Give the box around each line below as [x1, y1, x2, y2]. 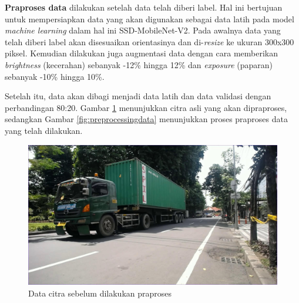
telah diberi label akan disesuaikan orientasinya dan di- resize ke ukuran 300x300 [5, 35, 294, 48]
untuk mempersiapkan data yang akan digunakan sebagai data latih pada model [5, 12, 294, 25]
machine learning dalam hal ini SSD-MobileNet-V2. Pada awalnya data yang [5, 24, 281, 36]
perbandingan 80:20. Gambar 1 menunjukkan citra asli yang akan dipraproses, [5, 101, 287, 113]
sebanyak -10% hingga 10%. [5, 70, 105, 82]
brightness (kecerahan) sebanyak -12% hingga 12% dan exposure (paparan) [5, 58, 273, 70]
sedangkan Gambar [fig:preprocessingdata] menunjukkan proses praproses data [5, 113, 288, 125]
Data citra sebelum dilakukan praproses [28, 287, 172, 299]
